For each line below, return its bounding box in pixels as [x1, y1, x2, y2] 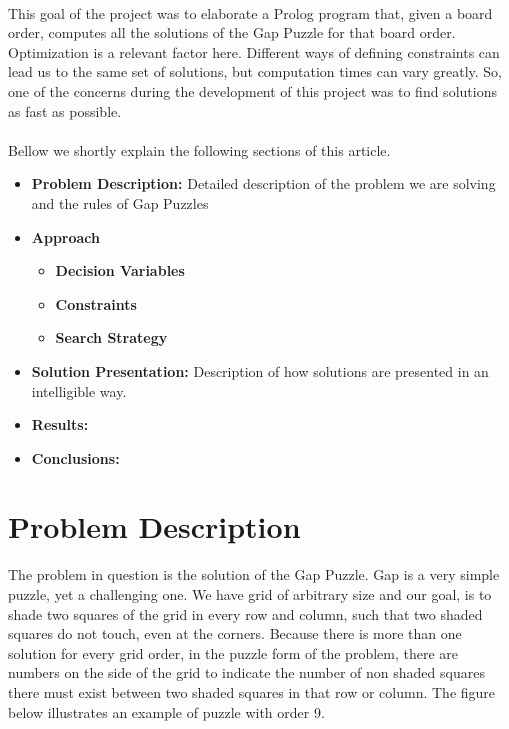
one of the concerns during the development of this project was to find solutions [8, 80, 497, 101]
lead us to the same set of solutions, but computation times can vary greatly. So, [8, 61, 503, 82]
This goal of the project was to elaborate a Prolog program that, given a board [8, 2, 493, 23]
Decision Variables [55, 260, 185, 281]
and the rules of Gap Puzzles [31, 192, 209, 213]
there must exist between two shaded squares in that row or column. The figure [8, 681, 496, 702]
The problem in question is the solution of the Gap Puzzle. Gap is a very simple [8, 564, 500, 585]
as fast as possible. [8, 100, 122, 121]
